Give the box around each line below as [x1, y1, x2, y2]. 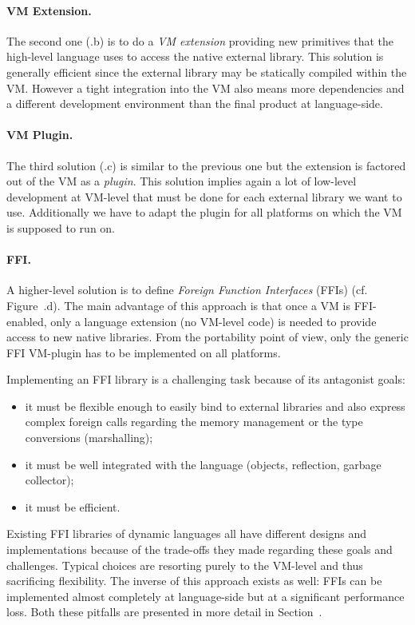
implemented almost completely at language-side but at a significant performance [6, 587, 405, 604]
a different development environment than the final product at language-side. [6, 95, 383, 112]
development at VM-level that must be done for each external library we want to [6, 188, 402, 205]
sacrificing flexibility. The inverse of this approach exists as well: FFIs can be [6, 572, 382, 589]
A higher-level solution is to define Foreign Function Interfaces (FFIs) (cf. [6, 281, 368, 298]
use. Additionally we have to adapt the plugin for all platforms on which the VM [6, 204, 402, 221]
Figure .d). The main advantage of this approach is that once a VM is [6, 297, 351, 313]
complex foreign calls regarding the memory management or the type [25, 413, 363, 430]
